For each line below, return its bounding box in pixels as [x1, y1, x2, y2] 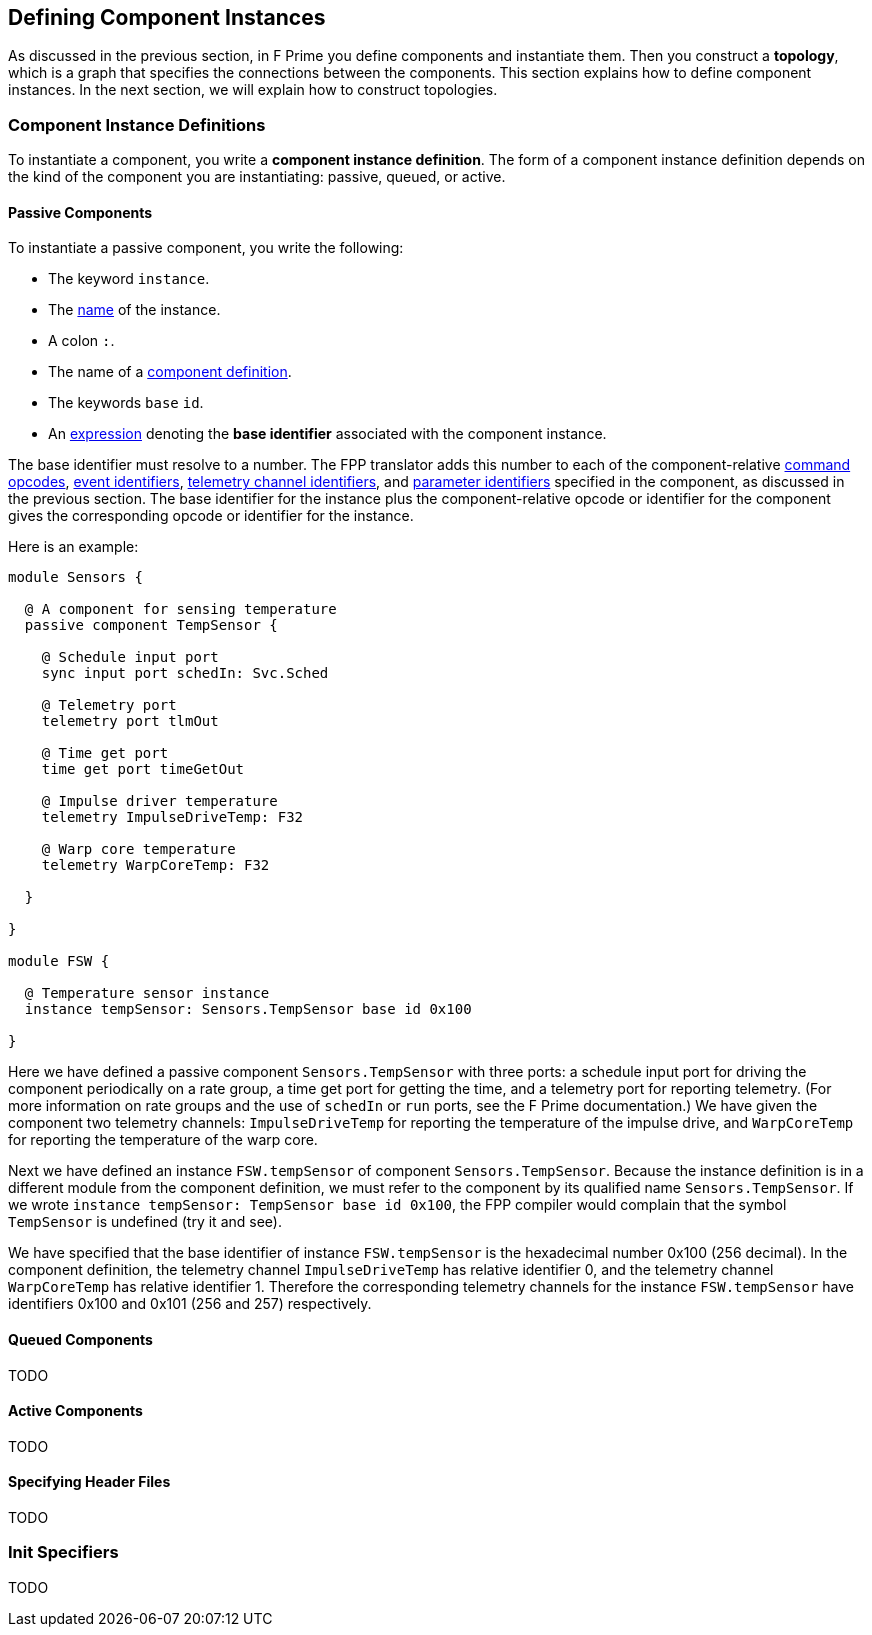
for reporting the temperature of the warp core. [8, 1131, 318, 1149]
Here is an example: [8, 538, 139, 556]
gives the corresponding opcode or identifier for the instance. [8, 507, 414, 525]
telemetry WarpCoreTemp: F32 [41, 857, 270, 874]
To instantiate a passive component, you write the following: [8, 239, 404, 257]
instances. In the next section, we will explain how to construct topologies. [8, 81, 498, 99]
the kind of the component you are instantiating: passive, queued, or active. [8, 168, 506, 186]
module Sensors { [8, 569, 143, 586]
